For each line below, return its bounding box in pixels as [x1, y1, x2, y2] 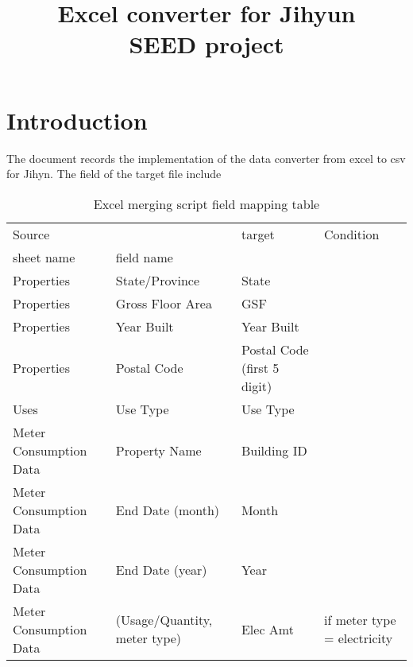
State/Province [115, 270, 199, 289]
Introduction [6, 103, 148, 136]
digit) [241, 376, 272, 395]
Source [13, 224, 50, 243]
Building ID [241, 440, 307, 460]
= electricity [323, 629, 393, 648]
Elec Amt [241, 619, 294, 638]
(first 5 [241, 358, 280, 377]
